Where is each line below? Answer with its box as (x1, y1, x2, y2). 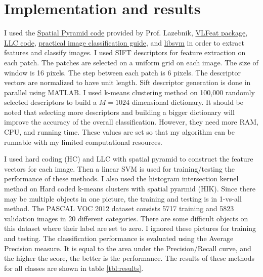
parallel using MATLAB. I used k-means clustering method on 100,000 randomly (4, 87, 255, 97)
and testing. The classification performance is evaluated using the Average (4, 233, 234, 243)
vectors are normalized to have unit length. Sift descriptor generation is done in (4, 77, 251, 88)
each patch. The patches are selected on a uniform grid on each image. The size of (4, 57, 258, 67)
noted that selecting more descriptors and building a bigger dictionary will (4, 106, 235, 117)
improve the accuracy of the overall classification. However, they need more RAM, (4, 116, 258, 127)
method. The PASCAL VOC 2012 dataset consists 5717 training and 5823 (4, 203, 234, 214)
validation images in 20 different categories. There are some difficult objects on (4, 213, 248, 223)
